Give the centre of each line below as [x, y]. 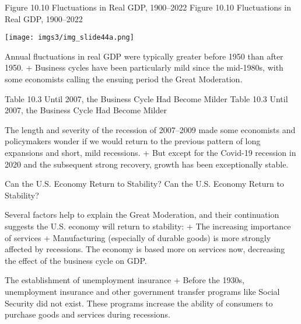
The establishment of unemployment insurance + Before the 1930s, [125, 280]
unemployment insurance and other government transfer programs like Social [142, 291]
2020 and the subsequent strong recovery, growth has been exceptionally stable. [147, 164]
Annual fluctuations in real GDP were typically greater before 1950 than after [144, 56]
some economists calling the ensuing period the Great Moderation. [124, 79]
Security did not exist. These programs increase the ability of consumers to [139, 303]
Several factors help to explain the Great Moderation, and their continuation [142, 215]
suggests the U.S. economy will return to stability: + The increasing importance [148, 226]
